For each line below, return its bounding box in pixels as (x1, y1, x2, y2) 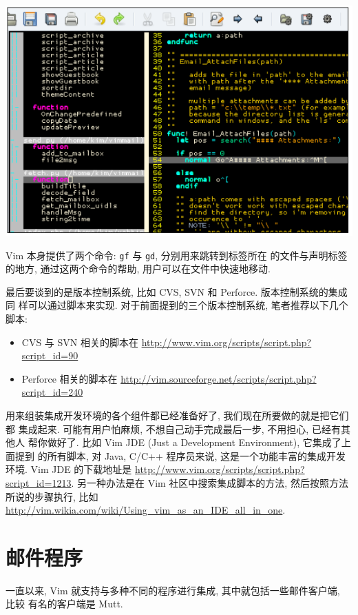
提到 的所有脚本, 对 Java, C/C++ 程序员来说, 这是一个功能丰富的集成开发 (14, 448, 346, 463)
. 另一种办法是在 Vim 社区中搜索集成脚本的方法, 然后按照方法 (71, 475, 348, 490)
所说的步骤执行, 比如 (6, 489, 98, 503)
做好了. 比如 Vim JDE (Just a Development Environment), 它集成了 (47, 435, 341, 450)
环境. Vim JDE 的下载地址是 (6, 462, 132, 476)
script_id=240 (21, 385, 83, 399)
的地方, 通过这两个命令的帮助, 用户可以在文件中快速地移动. (6, 261, 271, 276)
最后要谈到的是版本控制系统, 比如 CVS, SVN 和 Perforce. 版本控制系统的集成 (6, 284, 348, 299)
